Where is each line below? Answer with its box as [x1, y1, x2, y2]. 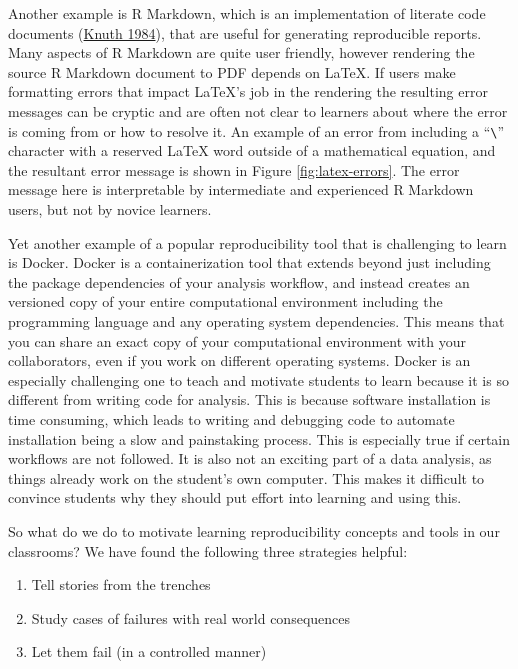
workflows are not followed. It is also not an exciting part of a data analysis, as [8, 448, 492, 469]
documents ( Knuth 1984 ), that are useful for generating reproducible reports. [8, 22, 482, 43]
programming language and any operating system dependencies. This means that [8, 310, 505, 331]
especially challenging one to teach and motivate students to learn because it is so [8, 369, 509, 390]
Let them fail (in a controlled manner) [31, 641, 267, 662]
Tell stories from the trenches [31, 574, 211, 595]
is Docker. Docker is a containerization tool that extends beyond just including [8, 252, 491, 273]
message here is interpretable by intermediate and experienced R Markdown [8, 179, 474, 200]
